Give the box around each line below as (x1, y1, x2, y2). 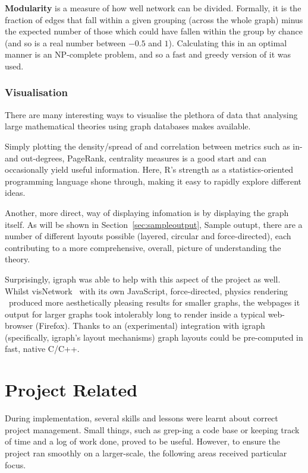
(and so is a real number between (5, 36, 126, 49)
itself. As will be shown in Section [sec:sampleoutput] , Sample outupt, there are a (5, 218, 303, 230)
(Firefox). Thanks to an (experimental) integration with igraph (35, 319, 265, 332)
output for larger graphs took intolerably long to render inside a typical (5, 307, 265, 320)
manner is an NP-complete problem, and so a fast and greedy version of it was (5, 48, 291, 61)
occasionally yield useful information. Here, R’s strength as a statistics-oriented (5, 163, 294, 176)
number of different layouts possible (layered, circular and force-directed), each (5, 230, 291, 242)
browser (5, 319, 33, 332)
